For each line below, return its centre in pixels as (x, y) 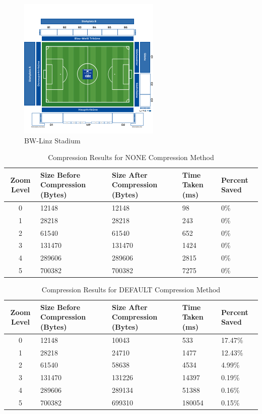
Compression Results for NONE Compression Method (131, 157)
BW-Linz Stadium (52, 140)
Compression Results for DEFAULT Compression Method (131, 290)
